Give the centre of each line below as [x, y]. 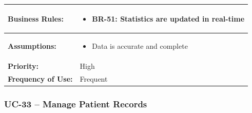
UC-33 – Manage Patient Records [76, 104]
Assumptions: [32, 46]
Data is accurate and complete [140, 46]
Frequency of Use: [40, 79]
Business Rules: [36, 18]
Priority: [23, 66]
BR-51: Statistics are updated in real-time [168, 18]
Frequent [94, 79]
